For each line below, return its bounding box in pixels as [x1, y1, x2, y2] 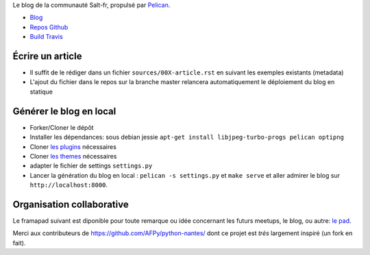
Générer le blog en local [12, 105, 116, 117]
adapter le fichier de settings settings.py [29, 161, 153, 170]
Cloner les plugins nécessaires [29, 142, 116, 150]
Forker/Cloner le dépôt [29, 123, 94, 131]
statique [29, 88, 53, 96]
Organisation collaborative [12, 198, 129, 210]
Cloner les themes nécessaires [29, 152, 117, 160]
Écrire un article [12, 50, 82, 62]
